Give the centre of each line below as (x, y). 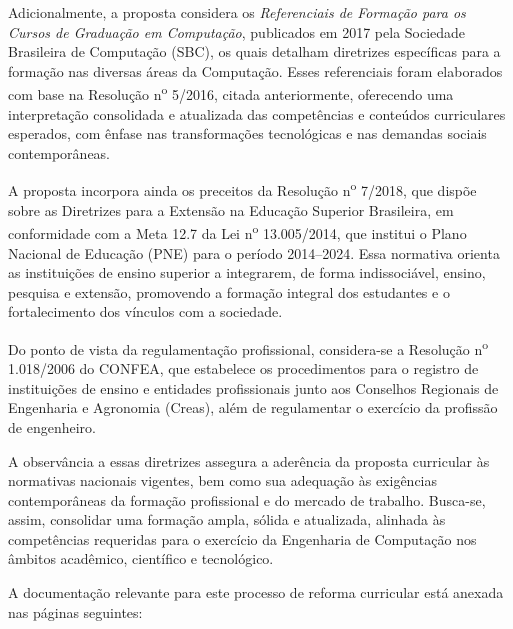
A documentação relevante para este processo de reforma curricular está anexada (256, 592)
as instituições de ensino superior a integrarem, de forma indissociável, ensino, (247, 272)
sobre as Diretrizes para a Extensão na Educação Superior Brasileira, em (231, 209)
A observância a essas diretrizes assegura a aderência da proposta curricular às (249, 460)
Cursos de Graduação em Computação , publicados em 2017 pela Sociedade (237, 31)
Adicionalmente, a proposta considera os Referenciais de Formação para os (237, 12)
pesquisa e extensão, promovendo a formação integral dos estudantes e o (229, 291)
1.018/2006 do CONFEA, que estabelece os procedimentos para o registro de (243, 368)
